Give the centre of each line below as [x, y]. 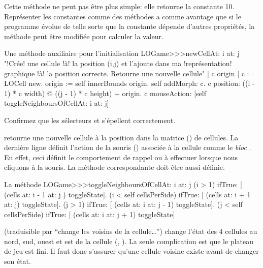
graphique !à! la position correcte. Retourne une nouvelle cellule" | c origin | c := [129, 73]
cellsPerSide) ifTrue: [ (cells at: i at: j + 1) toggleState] [90, 214]
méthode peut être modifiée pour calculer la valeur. [84, 36]
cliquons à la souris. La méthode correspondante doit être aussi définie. [114, 167]
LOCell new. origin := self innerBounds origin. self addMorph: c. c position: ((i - [129, 83]
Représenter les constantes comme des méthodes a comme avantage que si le [123, 16]
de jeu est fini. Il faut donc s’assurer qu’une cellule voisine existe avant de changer [131, 251]
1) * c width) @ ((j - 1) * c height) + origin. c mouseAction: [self [105, 93]
